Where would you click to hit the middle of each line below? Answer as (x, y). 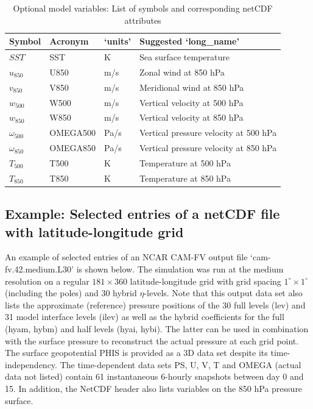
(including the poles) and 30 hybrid (71, 293)
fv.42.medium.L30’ (39, 269)
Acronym (69, 41)
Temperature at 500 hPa (185, 162)
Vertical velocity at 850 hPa (192, 117)
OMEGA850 (73, 148)
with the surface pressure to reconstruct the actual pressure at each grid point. (152, 340)
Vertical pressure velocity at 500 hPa (208, 133)
